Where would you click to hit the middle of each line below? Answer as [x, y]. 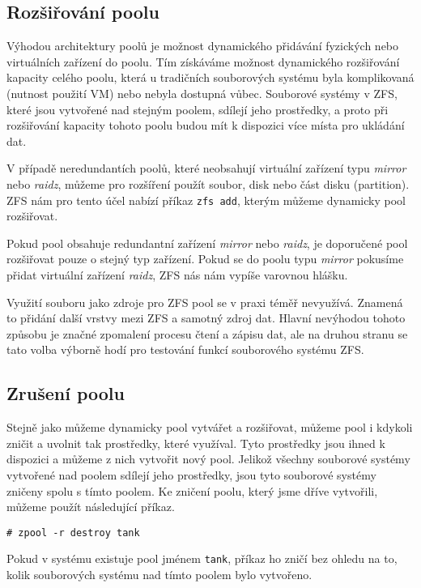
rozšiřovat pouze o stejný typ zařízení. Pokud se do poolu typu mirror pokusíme [205, 259]
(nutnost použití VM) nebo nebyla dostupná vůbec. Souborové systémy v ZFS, [202, 93]
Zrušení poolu [66, 393]
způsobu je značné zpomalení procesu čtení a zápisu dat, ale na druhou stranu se [207, 333]
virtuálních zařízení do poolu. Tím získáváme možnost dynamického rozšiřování [203, 61]
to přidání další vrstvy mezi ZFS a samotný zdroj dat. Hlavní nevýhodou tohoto [206, 318]
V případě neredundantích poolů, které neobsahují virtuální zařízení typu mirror [206, 168]
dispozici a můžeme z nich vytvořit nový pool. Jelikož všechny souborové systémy [208, 459]
